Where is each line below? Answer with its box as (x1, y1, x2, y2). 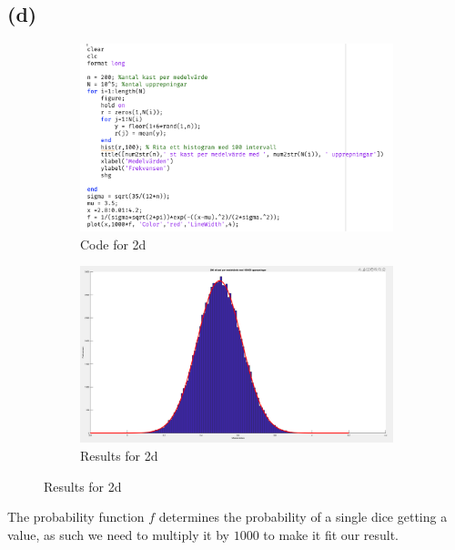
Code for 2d (80, 234, 147, 253)
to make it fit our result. (263, 525, 399, 544)
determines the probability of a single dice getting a (158, 507, 448, 526)
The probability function (7, 507, 145, 526)
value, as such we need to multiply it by (7, 525, 229, 544)
